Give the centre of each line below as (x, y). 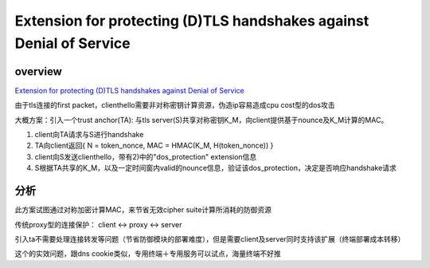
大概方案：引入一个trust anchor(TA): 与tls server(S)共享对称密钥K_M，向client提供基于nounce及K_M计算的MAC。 (201, 120)
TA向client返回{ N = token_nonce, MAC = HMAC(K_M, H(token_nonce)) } (154, 146)
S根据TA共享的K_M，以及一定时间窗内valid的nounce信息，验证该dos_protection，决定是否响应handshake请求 (216, 168)
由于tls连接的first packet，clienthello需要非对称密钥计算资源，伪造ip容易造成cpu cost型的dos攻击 (175, 105)
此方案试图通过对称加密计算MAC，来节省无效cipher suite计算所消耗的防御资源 (143, 210)
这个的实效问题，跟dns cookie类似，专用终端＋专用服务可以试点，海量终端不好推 (148, 254)
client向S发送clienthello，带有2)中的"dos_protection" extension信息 (146, 156)
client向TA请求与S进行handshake (89, 135)
